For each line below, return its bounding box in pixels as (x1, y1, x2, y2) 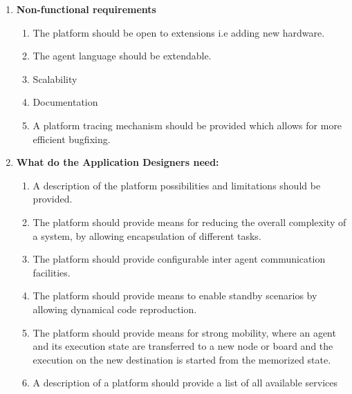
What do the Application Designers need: (16, 155, 219, 169)
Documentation (33, 95, 98, 109)
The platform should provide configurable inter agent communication (33, 252, 326, 266)
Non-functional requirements (16, 2, 156, 16)
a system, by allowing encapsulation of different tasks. (33, 228, 261, 243)
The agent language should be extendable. (33, 48, 212, 63)
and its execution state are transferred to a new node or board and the (33, 339, 333, 353)
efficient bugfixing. (33, 131, 111, 146)
